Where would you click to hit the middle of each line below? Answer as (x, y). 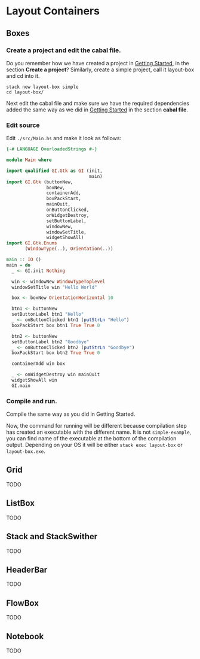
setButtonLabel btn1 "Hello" (48, 315)
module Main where (29, 160)
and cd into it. (23, 75)
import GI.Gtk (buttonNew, (40, 182)
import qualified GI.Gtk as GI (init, (54, 171)
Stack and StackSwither (52, 536)
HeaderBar (27, 569)
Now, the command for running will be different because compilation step (96, 426)
